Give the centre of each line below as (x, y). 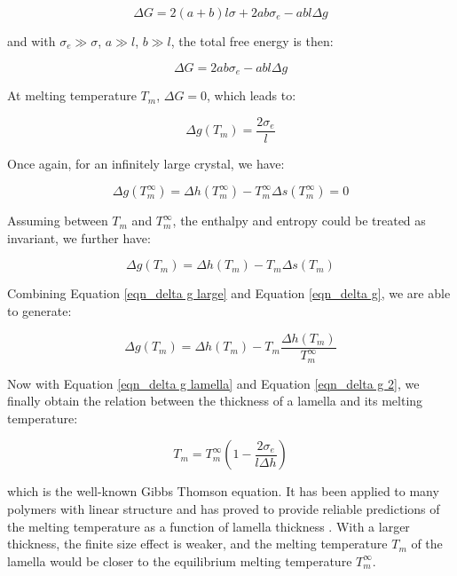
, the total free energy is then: (252, 41)
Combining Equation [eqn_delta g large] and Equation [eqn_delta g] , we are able (229, 293)
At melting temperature (72, 95)
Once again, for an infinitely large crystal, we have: (146, 163)
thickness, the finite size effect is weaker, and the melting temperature (197, 544)
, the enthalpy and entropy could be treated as (299, 221)
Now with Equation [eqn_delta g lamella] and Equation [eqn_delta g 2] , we (213, 383)
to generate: (39, 311)
